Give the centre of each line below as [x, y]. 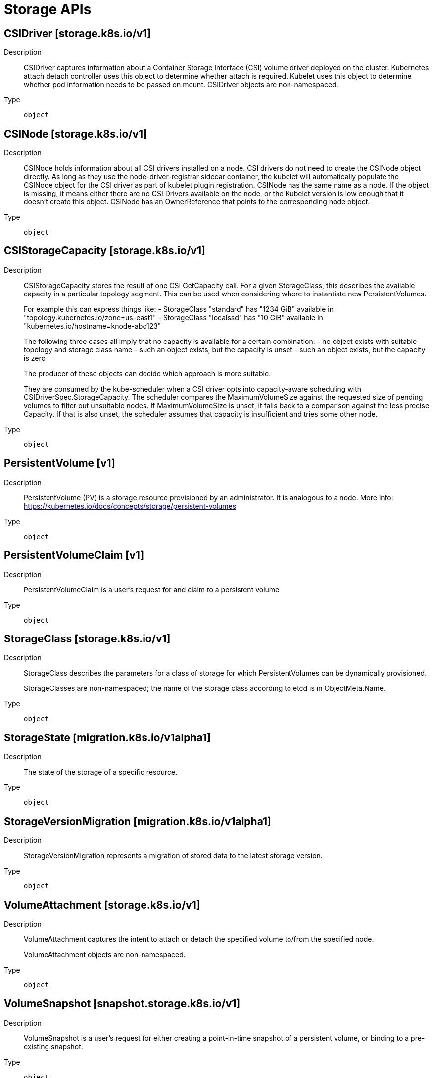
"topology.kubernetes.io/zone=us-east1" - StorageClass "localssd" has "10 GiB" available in [173, 317]
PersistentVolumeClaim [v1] [74, 555]
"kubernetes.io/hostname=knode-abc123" [93, 326]
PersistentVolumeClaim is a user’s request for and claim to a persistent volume [152, 589]
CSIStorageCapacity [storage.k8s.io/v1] [105, 251]
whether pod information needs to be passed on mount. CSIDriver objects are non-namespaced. [181, 85]
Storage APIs [48, 9]
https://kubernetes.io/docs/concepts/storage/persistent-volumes [130, 506]
